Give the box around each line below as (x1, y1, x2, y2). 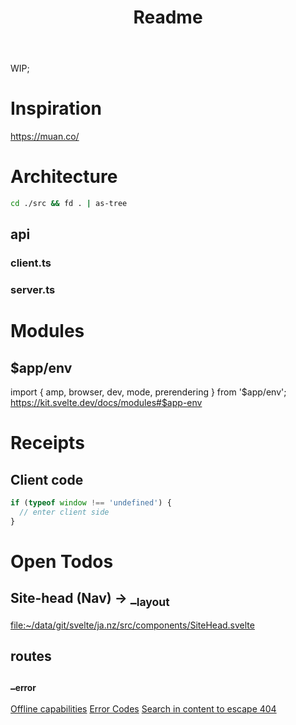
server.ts (10, 283, 56, 297)
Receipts (10, 432, 85, 455)
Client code (10, 471, 84, 488)
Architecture (10, 166, 118, 188)
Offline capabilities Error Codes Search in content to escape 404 (10, 702, 277, 715)
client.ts (10, 256, 52, 270)
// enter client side (19, 507, 110, 518)
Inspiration (10, 97, 102, 120)
